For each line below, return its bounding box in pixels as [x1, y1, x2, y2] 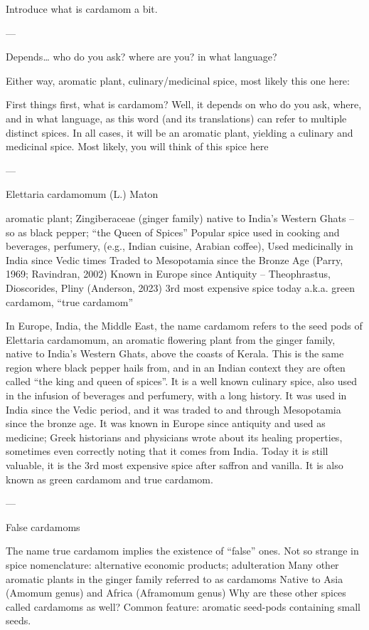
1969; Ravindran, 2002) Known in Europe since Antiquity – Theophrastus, [6, 266, 331, 281]
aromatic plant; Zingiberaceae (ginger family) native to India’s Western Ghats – [6, 210, 355, 225]
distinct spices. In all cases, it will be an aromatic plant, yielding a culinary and [6, 125, 353, 140]
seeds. [6, 613, 31, 628]
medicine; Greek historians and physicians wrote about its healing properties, [6, 429, 343, 444]
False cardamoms [6, 519, 80, 534]
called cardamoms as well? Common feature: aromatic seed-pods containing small [6, 599, 360, 614]
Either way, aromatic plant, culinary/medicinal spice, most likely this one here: [6, 73, 350, 88]
